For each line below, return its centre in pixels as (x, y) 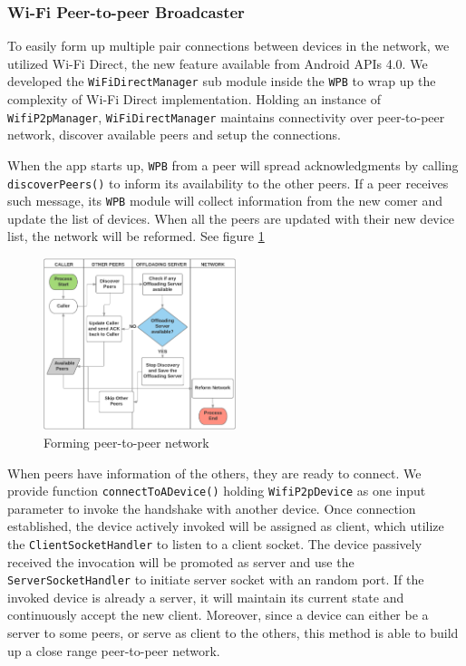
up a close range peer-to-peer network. (114, 650)
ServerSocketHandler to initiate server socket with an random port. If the (216, 579)
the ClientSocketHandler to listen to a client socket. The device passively (215, 543)
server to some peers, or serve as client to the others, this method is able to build (233, 633)
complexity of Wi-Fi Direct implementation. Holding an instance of (194, 99)
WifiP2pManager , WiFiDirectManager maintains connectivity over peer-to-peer (226, 116)
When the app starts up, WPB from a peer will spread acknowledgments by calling (233, 164)
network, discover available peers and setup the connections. (174, 135)
